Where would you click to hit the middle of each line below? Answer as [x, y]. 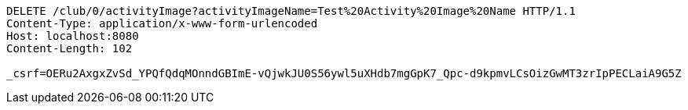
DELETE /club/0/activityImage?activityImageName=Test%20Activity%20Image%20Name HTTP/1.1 [291, 11]
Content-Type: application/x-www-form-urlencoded [162, 23]
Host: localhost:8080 [73, 36]
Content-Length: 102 [70, 48]
